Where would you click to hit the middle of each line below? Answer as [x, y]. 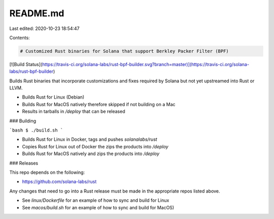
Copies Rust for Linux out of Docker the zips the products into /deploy [95, 146]
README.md [37, 13]
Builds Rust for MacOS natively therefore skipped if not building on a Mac [99, 104]
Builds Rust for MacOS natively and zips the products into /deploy [91, 154]
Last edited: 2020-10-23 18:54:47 [44, 28]
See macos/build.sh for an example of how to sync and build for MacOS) [98, 207]
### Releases [24, 163]
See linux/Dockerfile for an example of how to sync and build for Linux [96, 200]
